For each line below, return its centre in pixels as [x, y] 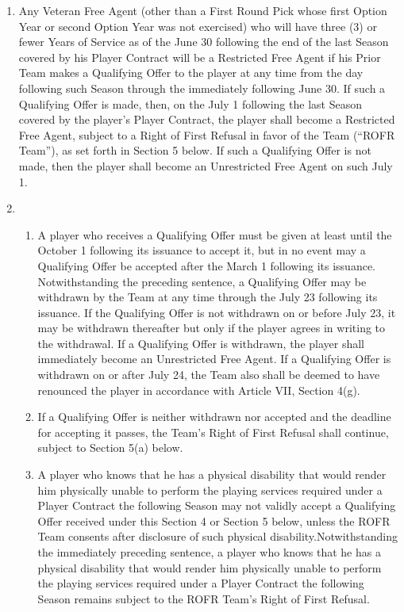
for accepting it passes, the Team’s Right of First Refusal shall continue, [213, 432]
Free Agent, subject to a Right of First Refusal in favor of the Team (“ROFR [207, 134]
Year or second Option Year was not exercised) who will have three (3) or [198, 26]
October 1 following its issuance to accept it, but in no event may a [202, 250]
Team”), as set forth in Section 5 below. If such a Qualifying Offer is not [195, 150]
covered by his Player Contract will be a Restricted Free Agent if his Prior [200, 57]
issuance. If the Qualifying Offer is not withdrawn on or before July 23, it [217, 312]
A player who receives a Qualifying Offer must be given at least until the [215, 234]
